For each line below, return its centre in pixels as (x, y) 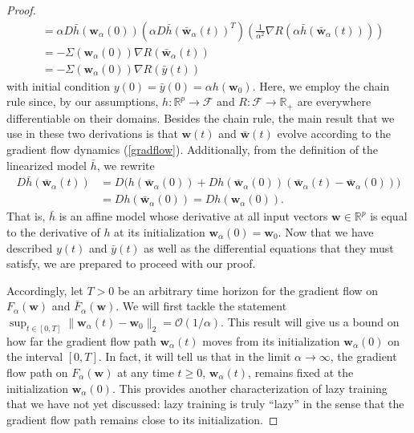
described (30, 247)
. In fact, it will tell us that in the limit (195, 356)
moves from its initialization (271, 340)
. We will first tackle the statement (201, 306)
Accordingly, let (45, 290)
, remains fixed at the (301, 372)
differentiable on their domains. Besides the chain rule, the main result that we (201, 117)
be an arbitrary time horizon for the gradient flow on (248, 290)
